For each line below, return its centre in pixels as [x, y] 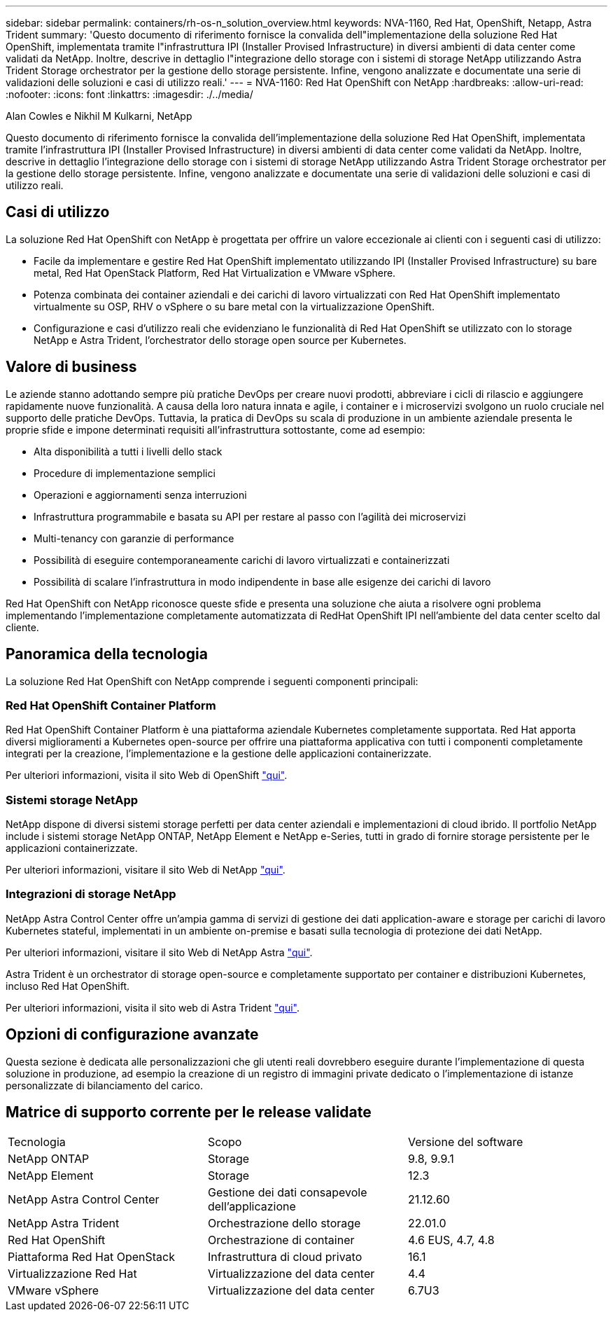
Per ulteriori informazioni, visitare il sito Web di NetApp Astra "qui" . [159, 952]
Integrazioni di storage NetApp [91, 894]
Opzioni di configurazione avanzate [132, 1035]
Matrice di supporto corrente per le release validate [189, 1112]
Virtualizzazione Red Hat [72, 1274]
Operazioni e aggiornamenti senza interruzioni [140, 495]
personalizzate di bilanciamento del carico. [104, 1085]
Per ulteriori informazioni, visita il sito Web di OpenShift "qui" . [147, 775]
